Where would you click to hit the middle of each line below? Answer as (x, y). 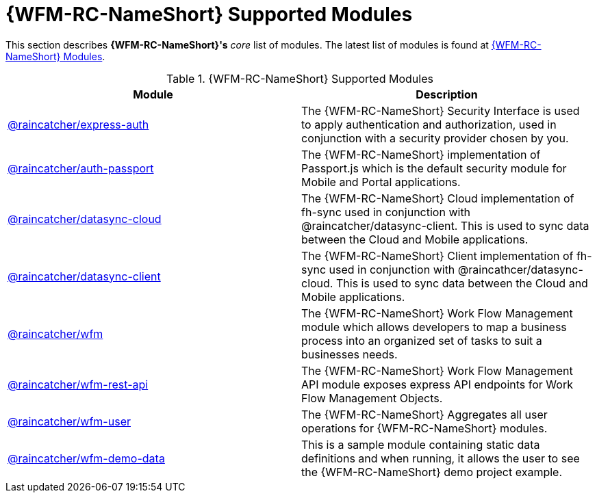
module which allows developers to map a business (434, 327)
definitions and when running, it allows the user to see (441, 458)
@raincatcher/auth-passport (81, 168)
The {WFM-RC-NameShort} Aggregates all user (424, 414)
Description (447, 94)
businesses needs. (350, 354)
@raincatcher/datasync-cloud (85, 219)
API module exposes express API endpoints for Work (437, 384)
